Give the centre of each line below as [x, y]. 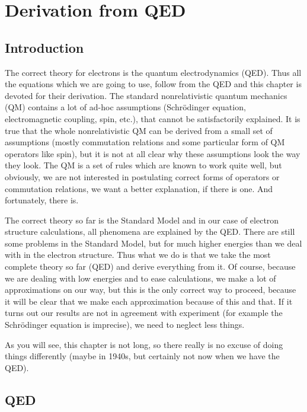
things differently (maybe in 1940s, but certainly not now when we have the [142, 356]
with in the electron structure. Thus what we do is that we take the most [138, 255]
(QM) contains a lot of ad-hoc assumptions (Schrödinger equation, [125, 107]
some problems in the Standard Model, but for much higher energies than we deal [153, 243]
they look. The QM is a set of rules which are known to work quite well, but [143, 165]
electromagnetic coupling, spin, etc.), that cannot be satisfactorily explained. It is [153, 118]
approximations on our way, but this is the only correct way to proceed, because [151, 290]
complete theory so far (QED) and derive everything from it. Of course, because [150, 266]
